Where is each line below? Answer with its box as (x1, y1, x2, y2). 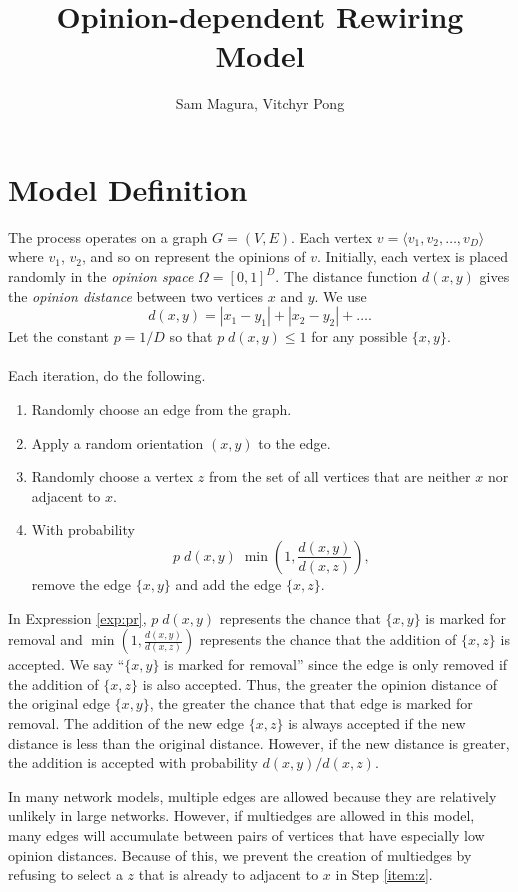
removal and (8, 629, 83, 650)
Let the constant (8, 326, 109, 347)
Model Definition (8, 168, 248, 209)
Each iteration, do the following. (8, 365, 206, 386)
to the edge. (258, 432, 331, 453)
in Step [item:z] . (335, 864, 433, 885)
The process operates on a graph (8, 226, 208, 247)
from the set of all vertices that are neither (208, 466, 471, 487)
